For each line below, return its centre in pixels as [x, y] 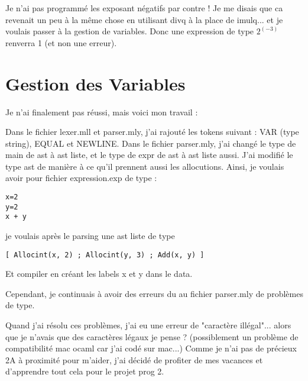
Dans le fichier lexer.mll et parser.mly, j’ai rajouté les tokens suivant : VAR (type [152, 132]
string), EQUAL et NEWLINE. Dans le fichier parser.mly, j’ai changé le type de [151, 143]
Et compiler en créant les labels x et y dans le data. [99, 274]
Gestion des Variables [95, 83]
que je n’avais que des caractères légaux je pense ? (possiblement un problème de [152, 336]
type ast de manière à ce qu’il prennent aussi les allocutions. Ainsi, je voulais [145, 166]
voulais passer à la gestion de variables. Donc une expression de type [130, 31]
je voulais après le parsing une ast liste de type [90, 236]
